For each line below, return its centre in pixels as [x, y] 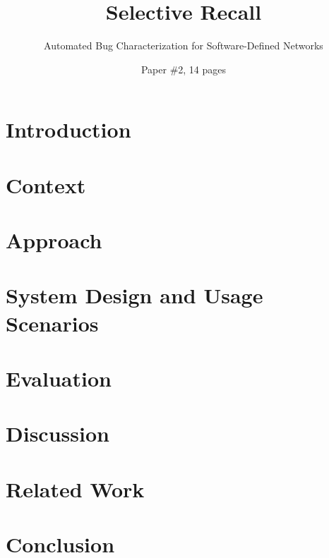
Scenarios [52, 323]
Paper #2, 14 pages [184, 69]
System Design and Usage [134, 295]
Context [46, 184]
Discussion [58, 433]
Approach [54, 240]
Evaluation [59, 378]
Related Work [75, 489]
